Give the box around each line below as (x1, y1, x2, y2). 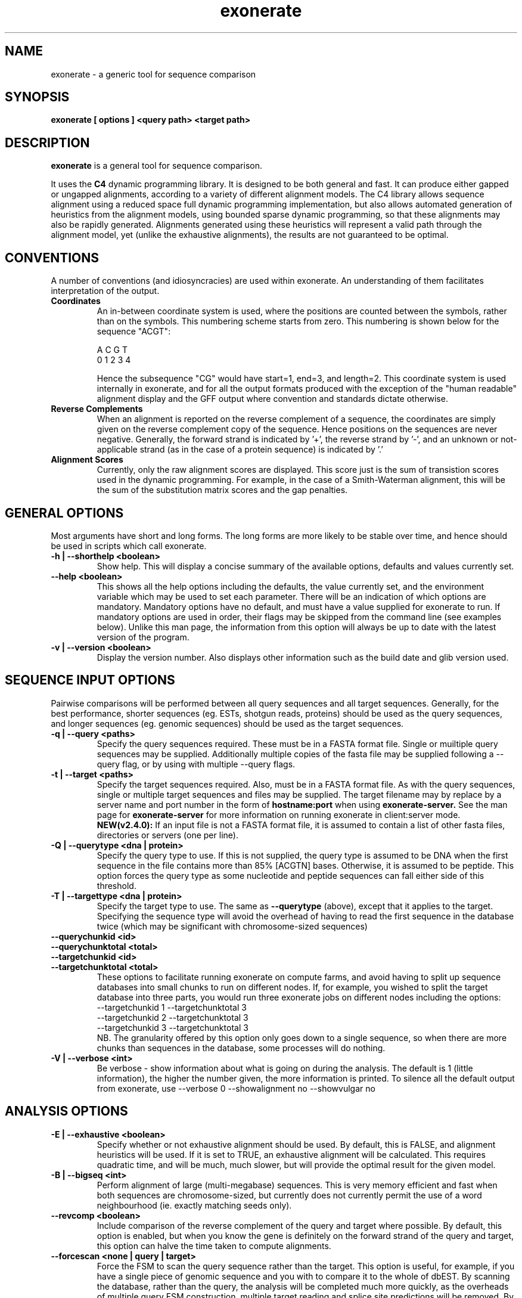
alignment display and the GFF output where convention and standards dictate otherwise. (97, 394, 448, 404)
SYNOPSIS (5, 89, 70, 105)
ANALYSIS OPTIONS (5, 1104, 128, 1119)
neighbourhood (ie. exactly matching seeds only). (97, 1200, 292, 1210)
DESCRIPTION (5, 135, 90, 150)
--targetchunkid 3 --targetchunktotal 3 (97, 1022, 248, 1033)
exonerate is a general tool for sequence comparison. (51, 160, 262, 171)
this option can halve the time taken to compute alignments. (97, 1240, 331, 1251)
